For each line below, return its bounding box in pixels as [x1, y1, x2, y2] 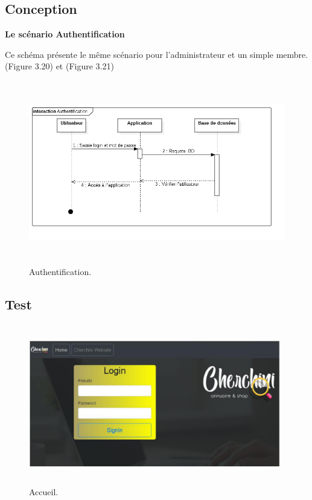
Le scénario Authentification [5, 28, 125, 40]
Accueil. [29, 485, 59, 498]
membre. [276, 48, 308, 60]
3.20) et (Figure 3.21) [34, 60, 114, 72]
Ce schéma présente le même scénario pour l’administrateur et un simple [5, 48, 274, 60]
